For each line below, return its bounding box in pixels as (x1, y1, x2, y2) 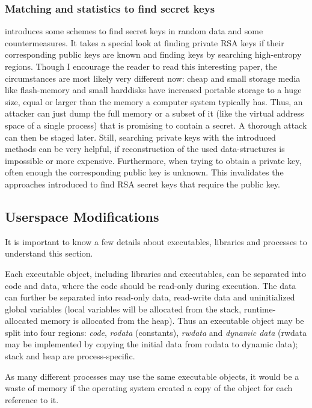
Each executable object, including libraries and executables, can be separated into (5, 267, 307, 279)
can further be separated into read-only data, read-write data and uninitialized (5, 291, 295, 303)
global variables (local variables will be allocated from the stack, (5, 302, 242, 315)
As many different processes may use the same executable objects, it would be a (5, 370, 299, 382)
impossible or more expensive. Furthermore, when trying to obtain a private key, (5, 154, 302, 166)
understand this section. (5, 247, 93, 260)
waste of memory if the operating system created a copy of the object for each (5, 382, 293, 394)
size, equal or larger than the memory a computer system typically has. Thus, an (5, 95, 303, 108)
